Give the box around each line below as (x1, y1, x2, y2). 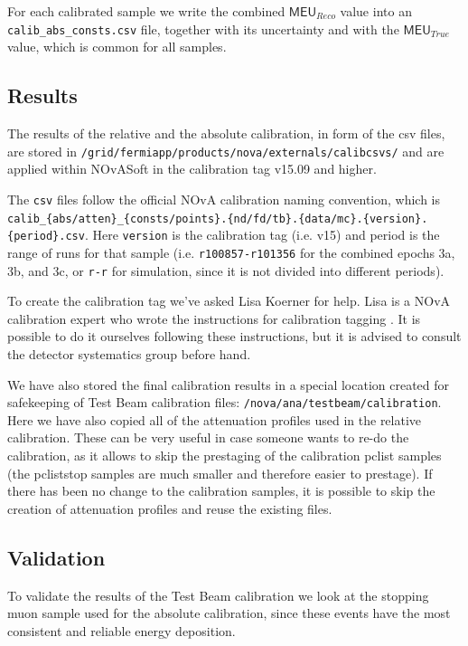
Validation (7, 543, 106, 571)
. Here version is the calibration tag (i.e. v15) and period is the (84, 225, 440, 244)
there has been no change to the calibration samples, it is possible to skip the (7, 481, 435, 500)
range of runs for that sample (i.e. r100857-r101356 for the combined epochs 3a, (7, 242, 455, 261)
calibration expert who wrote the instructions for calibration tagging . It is (7, 309, 421, 328)
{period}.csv (7, 230, 85, 243)
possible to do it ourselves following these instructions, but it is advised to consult (7, 327, 462, 346)
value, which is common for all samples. (7, 37, 227, 56)
